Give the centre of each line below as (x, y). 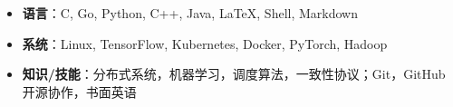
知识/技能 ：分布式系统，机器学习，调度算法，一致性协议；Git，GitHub (234, 74)
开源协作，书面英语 (79, 91)
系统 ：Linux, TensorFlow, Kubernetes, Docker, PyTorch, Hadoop (205, 43)
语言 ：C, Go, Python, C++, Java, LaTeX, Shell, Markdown (190, 13)
